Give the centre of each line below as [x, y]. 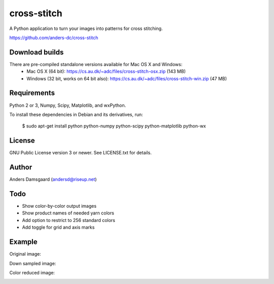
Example [23, 242]
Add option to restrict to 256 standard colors [68, 220]
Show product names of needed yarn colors [68, 213]
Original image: [25, 254]
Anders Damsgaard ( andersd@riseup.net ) [53, 179]
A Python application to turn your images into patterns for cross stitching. [86, 28]
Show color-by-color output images [59, 206]
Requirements [32, 93]
